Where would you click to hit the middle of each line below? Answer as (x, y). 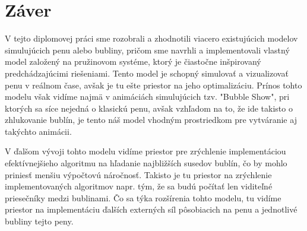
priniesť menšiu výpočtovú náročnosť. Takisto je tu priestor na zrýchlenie (138, 174)
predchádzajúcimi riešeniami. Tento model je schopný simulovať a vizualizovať (147, 73)
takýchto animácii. (38, 131)
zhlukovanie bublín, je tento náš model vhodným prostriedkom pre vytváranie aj (151, 120)
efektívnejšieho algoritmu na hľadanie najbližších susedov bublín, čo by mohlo (146, 163)
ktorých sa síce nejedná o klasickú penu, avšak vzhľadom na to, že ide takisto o (149, 108)
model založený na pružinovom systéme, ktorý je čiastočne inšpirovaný (133, 61)
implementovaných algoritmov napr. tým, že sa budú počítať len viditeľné (139, 186)
